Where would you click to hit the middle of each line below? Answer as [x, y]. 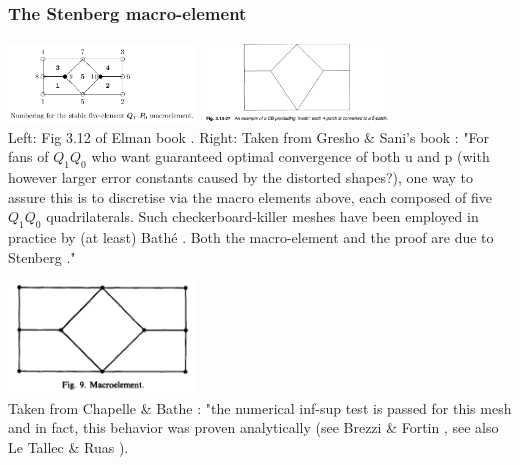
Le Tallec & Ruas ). [68, 447]
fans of [28, 156]
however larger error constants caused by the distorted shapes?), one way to [241, 176]
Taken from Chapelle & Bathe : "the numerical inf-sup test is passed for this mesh [260, 407]
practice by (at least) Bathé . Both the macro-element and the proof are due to [251, 236]
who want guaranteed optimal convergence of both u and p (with [290, 156]
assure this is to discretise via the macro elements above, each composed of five [250, 196]
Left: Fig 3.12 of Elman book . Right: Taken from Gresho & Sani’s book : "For [249, 136]
